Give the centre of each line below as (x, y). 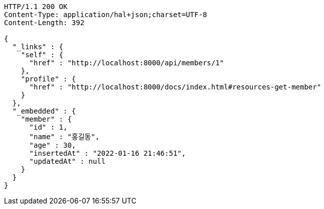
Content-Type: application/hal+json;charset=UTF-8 (106, 15)
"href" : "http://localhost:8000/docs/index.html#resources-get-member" (175, 87)
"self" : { (42, 55)
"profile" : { (48, 79)
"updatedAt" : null (67, 161)
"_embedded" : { (44, 111)
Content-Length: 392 (44, 23)
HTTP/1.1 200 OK (36, 7)
